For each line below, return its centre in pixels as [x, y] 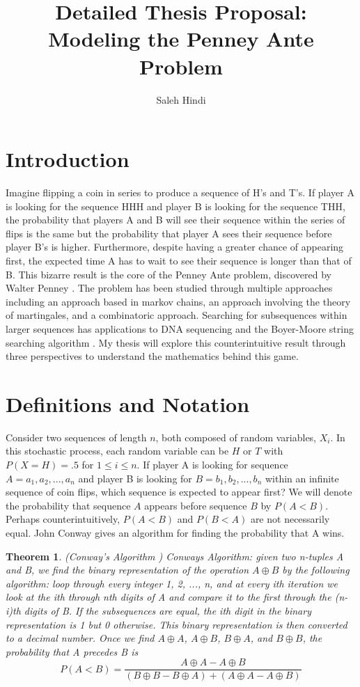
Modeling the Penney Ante [181, 39]
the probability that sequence [68, 505]
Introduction [68, 159]
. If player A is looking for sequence [212, 465]
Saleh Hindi [181, 99]
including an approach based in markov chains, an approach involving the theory [178, 301]
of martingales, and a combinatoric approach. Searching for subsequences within [177, 315]
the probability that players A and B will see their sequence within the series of [175, 220]
